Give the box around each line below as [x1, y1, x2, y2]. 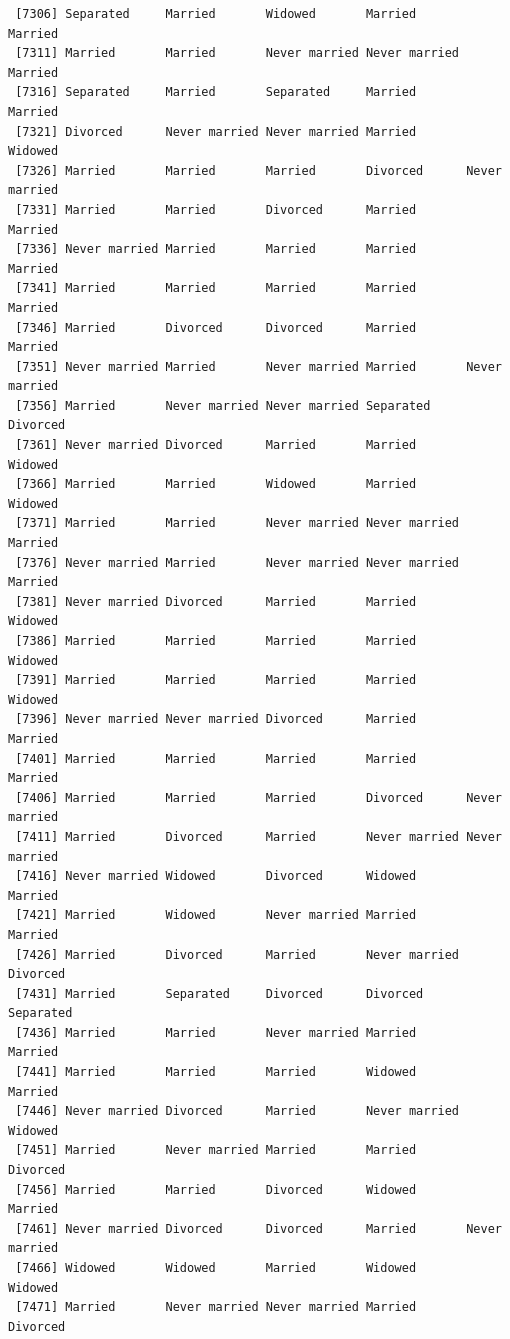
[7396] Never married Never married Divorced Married [15, 712, 417, 727]
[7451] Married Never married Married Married [15, 1143, 417, 1158]
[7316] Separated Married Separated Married [15, 85, 417, 100]
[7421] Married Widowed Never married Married [15, 908, 417, 923]
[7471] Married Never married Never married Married [15, 1300, 417, 1315]
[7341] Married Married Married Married [15, 281, 417, 296]
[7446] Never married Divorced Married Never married [15, 1104, 460, 1119]
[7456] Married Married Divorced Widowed [15, 1182, 417, 1197]
